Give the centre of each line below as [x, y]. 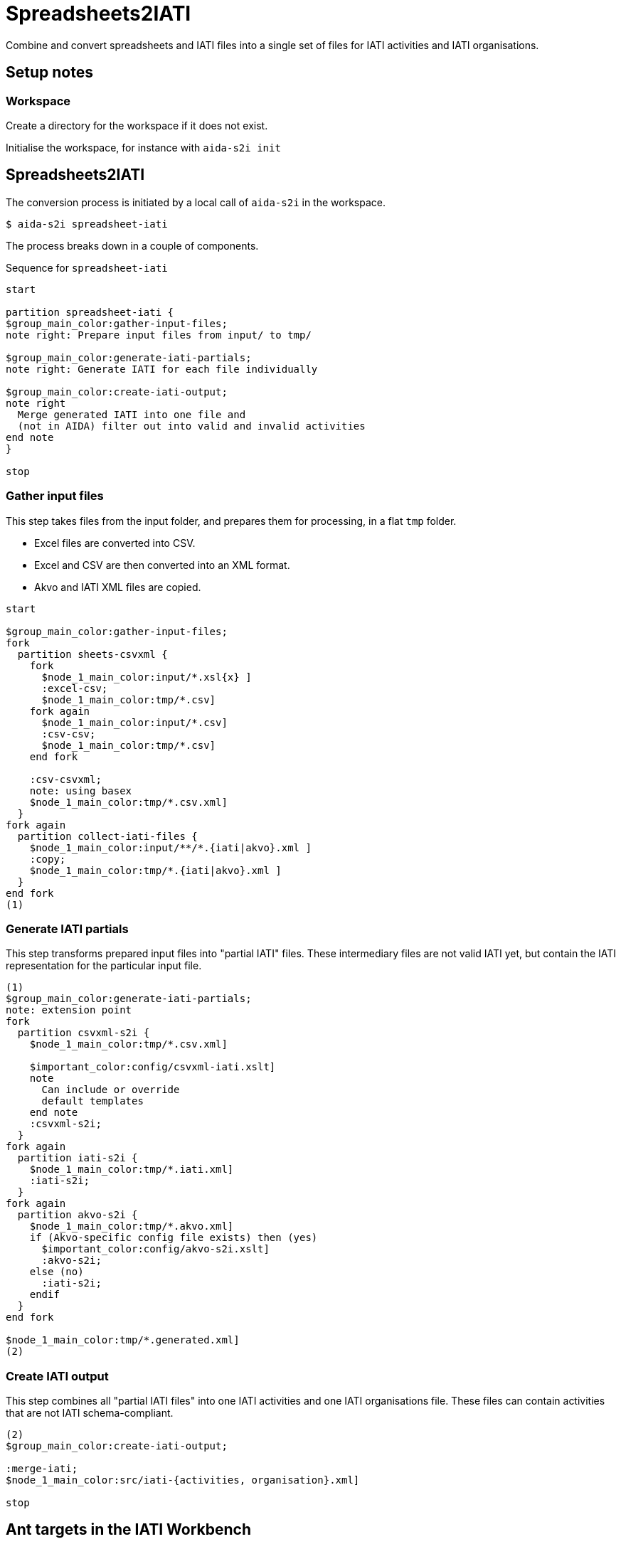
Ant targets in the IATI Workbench [129, 1530]
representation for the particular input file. [104, 966]
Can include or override [111, 1090]
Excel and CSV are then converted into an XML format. [162, 565]
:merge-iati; [42, 1469]
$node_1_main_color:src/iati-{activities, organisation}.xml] [183, 1480]
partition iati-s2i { [78, 1158]
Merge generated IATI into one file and [132, 414]
